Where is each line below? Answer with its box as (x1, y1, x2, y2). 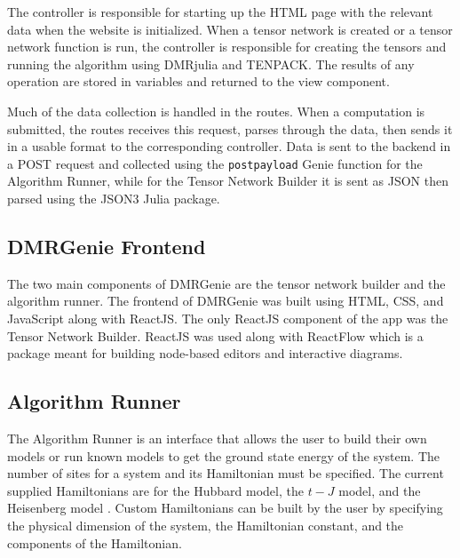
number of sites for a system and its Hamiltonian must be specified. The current (7, 464, 444, 482)
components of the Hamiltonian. (7, 533, 182, 552)
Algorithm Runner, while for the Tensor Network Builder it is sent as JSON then (7, 171, 448, 190)
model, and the (338, 481, 421, 499)
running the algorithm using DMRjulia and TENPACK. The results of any (7, 54, 415, 73)
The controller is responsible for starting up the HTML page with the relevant (7, 3, 433, 20)
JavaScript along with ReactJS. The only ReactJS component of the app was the (7, 308, 448, 327)
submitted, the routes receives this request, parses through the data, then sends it (7, 119, 453, 138)
